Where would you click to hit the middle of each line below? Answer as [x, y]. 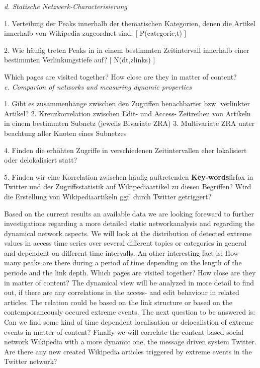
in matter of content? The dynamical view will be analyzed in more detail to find [129, 282]
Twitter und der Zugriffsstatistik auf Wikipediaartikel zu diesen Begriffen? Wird [128, 187]
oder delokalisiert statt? [41, 160]
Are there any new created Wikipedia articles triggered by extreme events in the [128, 351]
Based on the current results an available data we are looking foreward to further [129, 213]
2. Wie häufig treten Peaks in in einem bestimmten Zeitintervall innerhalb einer [127, 50]
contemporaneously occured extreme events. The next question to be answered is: [130, 312]
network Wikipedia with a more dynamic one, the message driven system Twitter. [130, 342]
